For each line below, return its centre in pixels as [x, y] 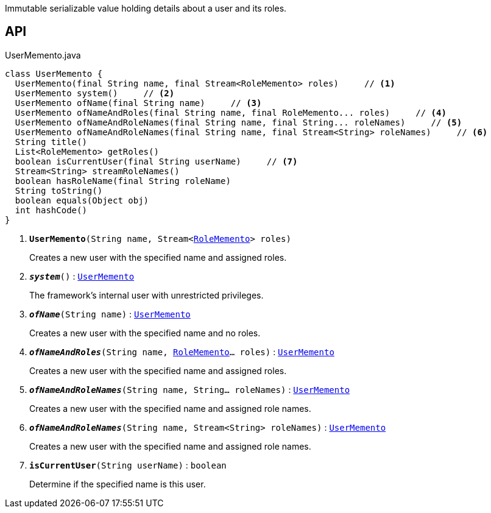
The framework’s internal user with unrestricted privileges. [147, 295]
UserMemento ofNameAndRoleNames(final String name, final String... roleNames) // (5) [238, 122]
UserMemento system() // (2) [95, 93]
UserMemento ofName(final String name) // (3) [138, 103]
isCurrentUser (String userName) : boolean [128, 465]
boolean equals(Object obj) [82, 200]
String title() [51, 142]
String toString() [59, 190]
